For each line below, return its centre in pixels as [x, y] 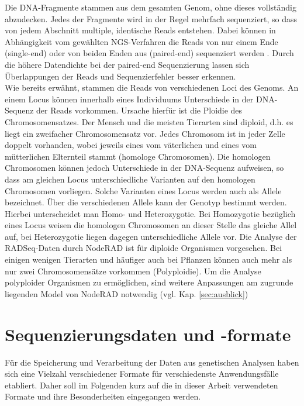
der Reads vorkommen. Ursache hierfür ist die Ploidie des [139, 110]
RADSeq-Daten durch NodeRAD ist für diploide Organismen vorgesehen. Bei [144, 248]
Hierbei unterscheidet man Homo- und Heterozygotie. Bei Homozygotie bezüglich [150, 213]
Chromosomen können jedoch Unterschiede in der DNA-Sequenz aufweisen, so [144, 168]
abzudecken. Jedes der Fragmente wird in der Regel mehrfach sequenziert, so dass [151, 18]
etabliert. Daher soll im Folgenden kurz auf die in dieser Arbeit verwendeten [141, 385]
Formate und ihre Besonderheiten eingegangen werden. [103, 396]
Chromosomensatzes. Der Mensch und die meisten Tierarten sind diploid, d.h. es [149, 121]
